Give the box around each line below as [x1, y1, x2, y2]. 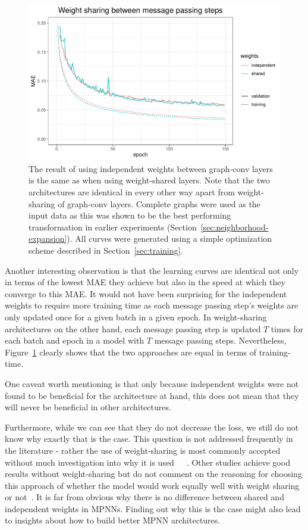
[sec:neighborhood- [200, 220, 269, 233]
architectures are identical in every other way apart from [29, 186, 235, 198]
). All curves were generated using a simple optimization [67, 232, 272, 245]
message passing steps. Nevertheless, [154, 334, 287, 347]
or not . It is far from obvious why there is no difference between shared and [5, 491, 284, 503]
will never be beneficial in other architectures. [5, 401, 171, 413]
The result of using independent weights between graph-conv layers [29, 162, 273, 174]
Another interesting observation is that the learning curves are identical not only [5, 264, 299, 276]
